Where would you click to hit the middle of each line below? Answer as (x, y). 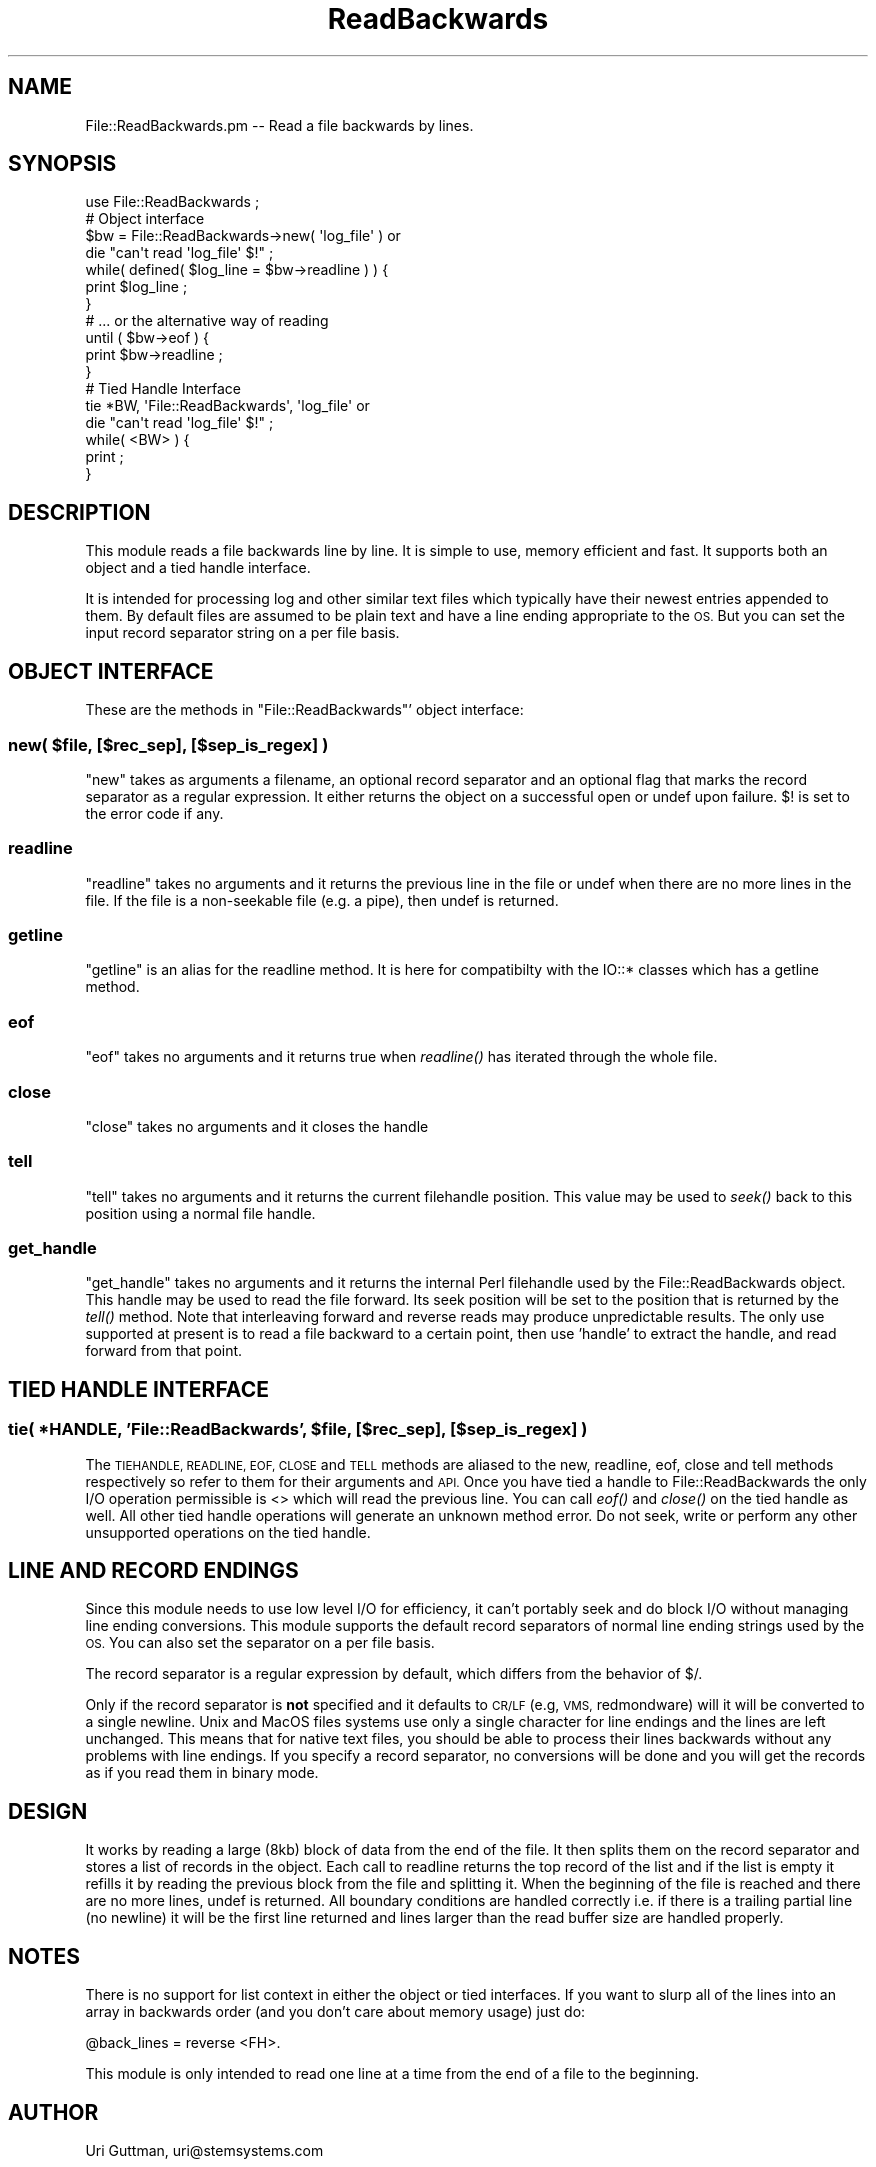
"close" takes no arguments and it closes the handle (257, 1126)
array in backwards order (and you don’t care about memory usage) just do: (335, 2012)
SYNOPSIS (62, 164)
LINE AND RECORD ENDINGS (153, 1571)
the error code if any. (154, 813)
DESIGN (48, 1811)
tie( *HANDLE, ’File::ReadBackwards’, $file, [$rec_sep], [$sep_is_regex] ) (298, 1429)
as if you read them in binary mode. (202, 1773)
